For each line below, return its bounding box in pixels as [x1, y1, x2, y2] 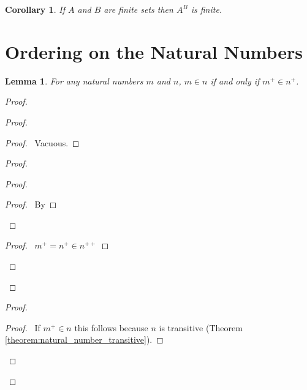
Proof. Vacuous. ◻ [5, 136, 80, 149]
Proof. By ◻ [5, 198, 57, 211]
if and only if [210, 74, 260, 87]
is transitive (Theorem [159, 321, 243, 334]
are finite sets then [104, 3, 173, 15]
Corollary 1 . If [5, 3, 65, 15]
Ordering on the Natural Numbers [5, 39, 303, 64]
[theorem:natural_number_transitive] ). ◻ [5, 333, 164, 346]
